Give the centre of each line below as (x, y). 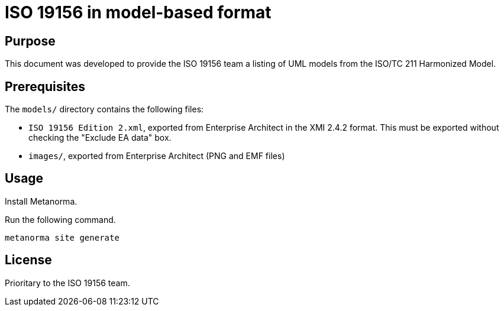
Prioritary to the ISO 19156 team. (67, 283)
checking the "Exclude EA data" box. (100, 138)
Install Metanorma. (41, 201)
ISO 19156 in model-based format (138, 12)
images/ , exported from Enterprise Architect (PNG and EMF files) (157, 156)
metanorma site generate (62, 237)
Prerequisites (45, 86)
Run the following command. (60, 219)
